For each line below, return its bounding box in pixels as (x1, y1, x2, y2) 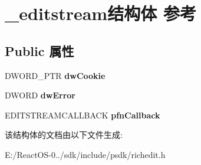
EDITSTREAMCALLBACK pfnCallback (5, 108, 160, 121)
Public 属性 (5, 41, 74, 60)
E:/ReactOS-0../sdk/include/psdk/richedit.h (5, 148, 166, 160)
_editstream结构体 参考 (5, 1, 196, 25)
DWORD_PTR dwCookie (5, 69, 106, 81)
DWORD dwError (5, 89, 75, 101)
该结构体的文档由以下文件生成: (5, 128, 123, 141)
